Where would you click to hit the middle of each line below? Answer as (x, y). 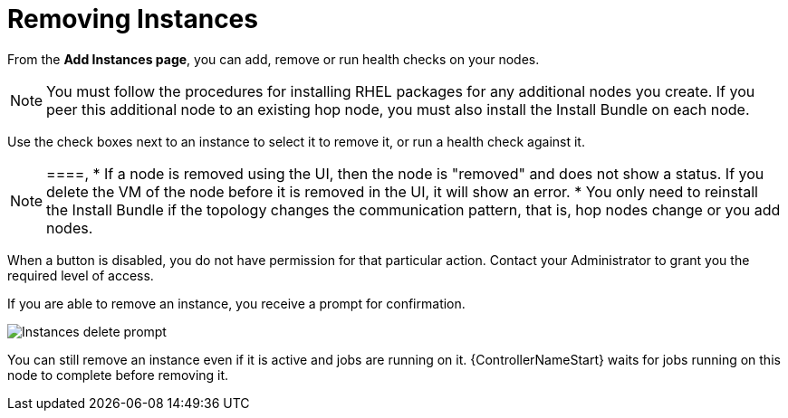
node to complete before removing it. (118, 375)
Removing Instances (133, 19)
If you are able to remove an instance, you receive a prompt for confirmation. (236, 303)
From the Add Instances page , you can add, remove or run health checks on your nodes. (274, 59)
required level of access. (81, 275)
